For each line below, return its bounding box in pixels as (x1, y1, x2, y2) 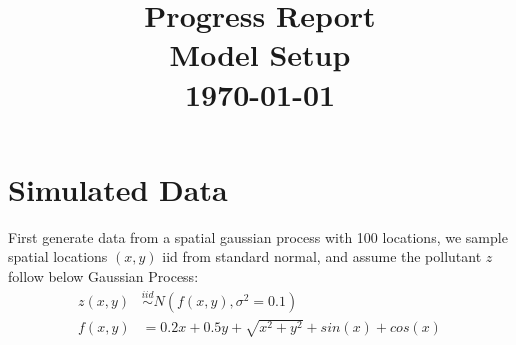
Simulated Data (8, 168, 228, 209)
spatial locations (8, 246, 108, 267)
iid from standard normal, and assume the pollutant (162, 246, 482, 267)
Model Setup (169, 34, 351, 75)
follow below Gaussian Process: (8, 265, 199, 286)
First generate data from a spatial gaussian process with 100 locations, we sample (8, 226, 508, 247)
